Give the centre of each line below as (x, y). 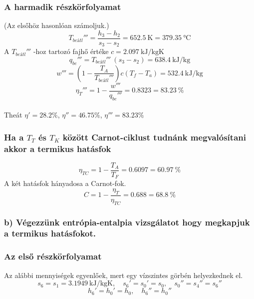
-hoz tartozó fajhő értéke (71, 51)
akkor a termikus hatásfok (58, 148)
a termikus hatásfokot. (50, 233)
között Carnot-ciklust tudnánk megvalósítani (154, 137)
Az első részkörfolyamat (53, 256)
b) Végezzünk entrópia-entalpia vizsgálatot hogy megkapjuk (127, 222)
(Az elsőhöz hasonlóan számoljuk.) (57, 25)
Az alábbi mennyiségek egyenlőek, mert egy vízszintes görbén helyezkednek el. (124, 275)
